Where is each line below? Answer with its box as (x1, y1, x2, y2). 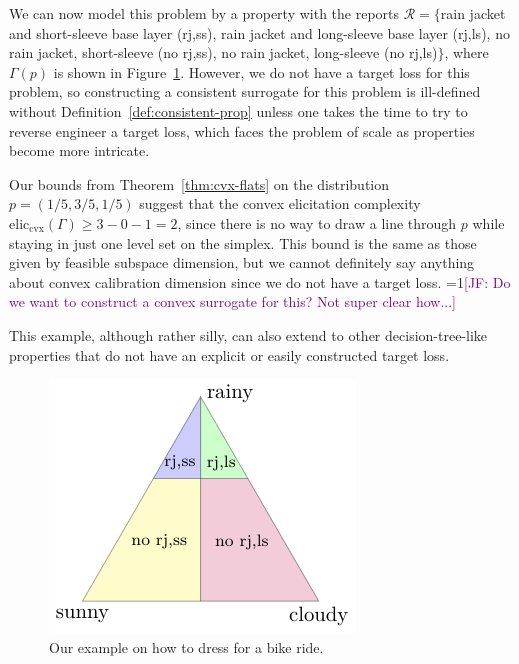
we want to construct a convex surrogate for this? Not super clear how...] (9, 291, 456, 312)
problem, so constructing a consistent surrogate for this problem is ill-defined (9, 81, 481, 102)
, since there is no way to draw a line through (177, 212, 457, 233)
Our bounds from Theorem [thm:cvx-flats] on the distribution (9, 173, 390, 194)
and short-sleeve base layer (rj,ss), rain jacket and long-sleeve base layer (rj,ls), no (9, 22, 510, 43)
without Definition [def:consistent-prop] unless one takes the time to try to (9, 100, 468, 121)
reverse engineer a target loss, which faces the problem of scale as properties (9, 120, 475, 141)
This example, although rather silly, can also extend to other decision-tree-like (9, 324, 488, 345)
